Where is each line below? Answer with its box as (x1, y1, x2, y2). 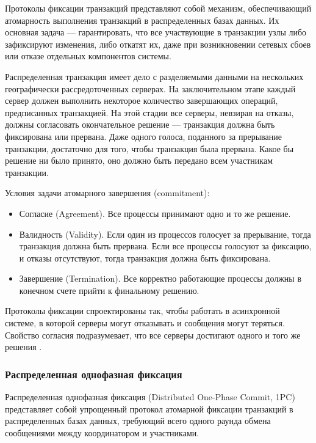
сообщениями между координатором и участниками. (5, 426, 199, 439)
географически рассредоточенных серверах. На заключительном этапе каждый (5, 82, 296, 95)
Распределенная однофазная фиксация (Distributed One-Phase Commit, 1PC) (5, 390, 295, 403)
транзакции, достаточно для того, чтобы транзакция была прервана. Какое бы (5, 142, 294, 155)
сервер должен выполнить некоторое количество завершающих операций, (5, 94, 278, 107)
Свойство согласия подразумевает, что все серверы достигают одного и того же (5, 328, 301, 341)
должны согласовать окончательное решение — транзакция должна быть (5, 118, 275, 131)
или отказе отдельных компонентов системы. (5, 49, 171, 62)
